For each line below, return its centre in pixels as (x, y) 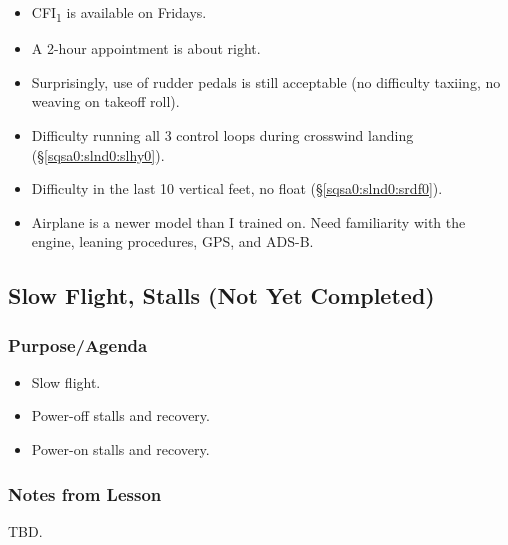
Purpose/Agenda (78, 344)
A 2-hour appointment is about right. (146, 48)
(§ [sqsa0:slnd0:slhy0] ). (98, 154)
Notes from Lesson (85, 493)
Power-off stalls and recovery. (120, 415)
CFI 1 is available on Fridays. (119, 13)
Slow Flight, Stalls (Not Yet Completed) (221, 295)
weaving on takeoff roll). (105, 101)
